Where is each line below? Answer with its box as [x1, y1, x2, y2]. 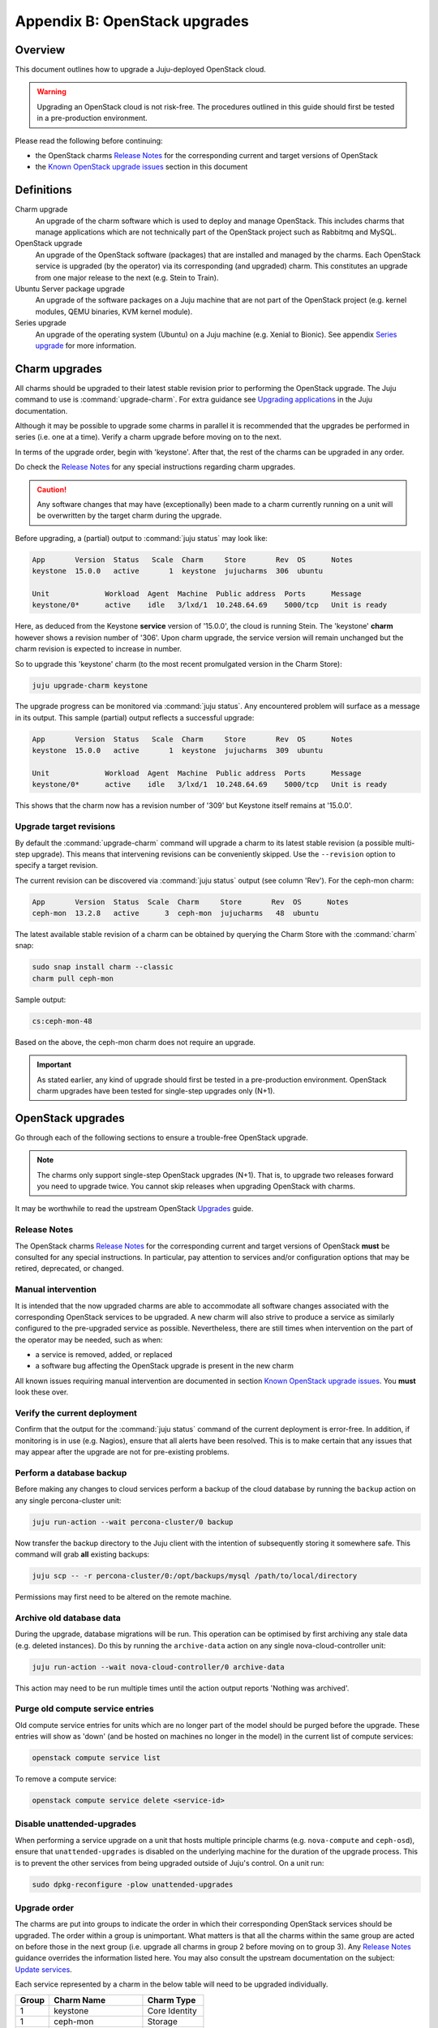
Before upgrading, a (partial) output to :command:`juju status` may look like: [15, 533, 268, 543]
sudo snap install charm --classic [32, 962, 174, 972]
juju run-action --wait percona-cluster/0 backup [32, 1517, 234, 1527]
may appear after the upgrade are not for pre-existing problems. [15, 1447, 230, 1457]
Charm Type [147, 1994, 196, 2005]
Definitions [15, 183, 72, 197]
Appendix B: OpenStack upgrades [15, 12, 249, 30]
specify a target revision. [15, 861, 98, 870]
